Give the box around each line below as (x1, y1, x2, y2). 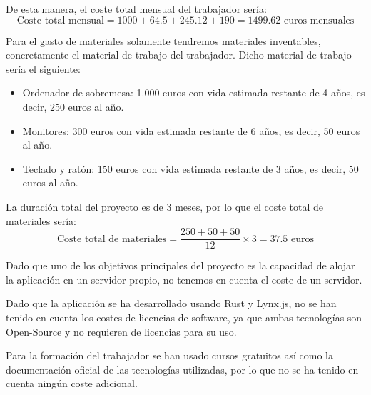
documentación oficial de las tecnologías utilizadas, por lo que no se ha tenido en (6, 361, 359, 376)
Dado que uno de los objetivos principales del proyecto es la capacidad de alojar (6, 258, 355, 273)
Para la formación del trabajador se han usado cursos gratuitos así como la (6, 348, 334, 363)
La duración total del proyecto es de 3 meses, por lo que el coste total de (6, 199, 324, 214)
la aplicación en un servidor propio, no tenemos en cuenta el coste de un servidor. (6, 271, 362, 286)
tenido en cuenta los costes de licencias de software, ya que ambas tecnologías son (6, 309, 362, 324)
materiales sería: (6, 213, 76, 228)
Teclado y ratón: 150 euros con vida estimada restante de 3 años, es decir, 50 (22, 161, 359, 176)
